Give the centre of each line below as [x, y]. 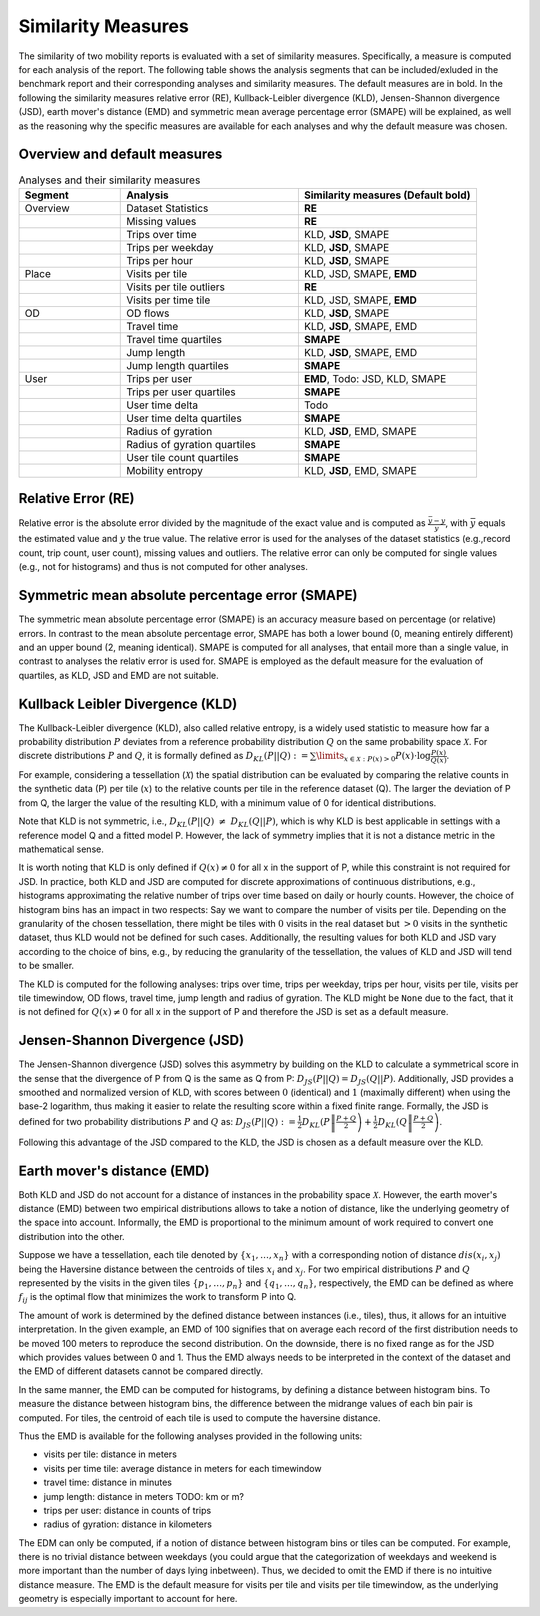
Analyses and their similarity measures [109, 180]
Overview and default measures [120, 154]
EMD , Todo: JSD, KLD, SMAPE [375, 378]
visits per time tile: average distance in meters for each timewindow [182, 1468]
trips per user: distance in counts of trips [127, 1510]
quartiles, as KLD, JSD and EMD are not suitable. [118, 675]
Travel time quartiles [174, 339]
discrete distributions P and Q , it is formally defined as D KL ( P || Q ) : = [163, 757]
